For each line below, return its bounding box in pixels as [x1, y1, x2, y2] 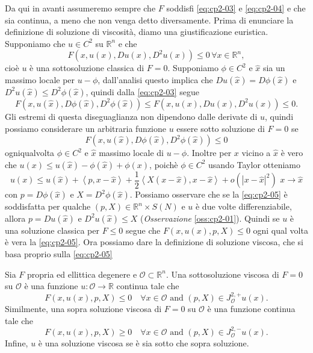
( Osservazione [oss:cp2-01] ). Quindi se [140, 211, 280, 224]
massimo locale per [5, 73, 75, 86]
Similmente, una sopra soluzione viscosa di [5, 302, 162, 315]
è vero [280, 146, 303, 159]
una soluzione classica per [5, 223, 99, 236]
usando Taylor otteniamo [208, 158, 300, 170]
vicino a [241, 146, 271, 159]
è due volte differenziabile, [195, 200, 292, 213]
